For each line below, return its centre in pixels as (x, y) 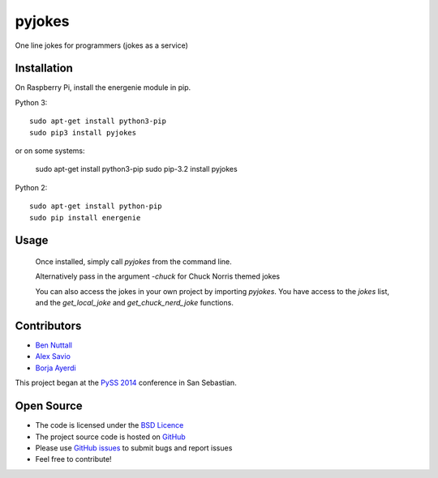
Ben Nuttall (54, 345)
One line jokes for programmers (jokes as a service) (101, 45)
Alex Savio (53, 356)
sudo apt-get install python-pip (96, 206)
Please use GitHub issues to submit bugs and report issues (134, 448)
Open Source (49, 406)
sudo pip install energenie (85, 218)
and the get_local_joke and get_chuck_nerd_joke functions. (135, 303)
